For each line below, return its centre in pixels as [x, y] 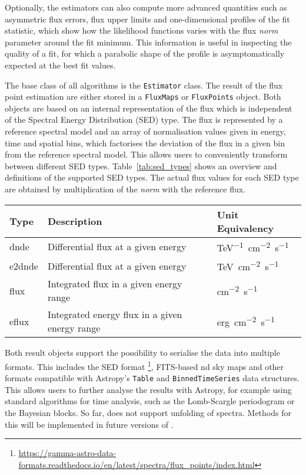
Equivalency [245, 228]
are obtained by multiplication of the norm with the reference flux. [125, 189]
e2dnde [24, 266]
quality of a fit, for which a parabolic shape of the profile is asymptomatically [145, 53]
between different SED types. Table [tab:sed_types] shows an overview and [141, 166]
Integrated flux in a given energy [115, 284]
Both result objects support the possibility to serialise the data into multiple [142, 353]
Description [75, 221]
